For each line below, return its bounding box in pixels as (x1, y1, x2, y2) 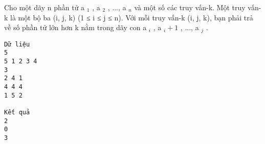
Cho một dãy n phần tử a (4, 2, 85, 12)
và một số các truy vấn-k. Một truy (134, 2, 246, 12)
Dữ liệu (4, 40, 30, 48)
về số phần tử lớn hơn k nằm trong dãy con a (4, 22, 147, 33)
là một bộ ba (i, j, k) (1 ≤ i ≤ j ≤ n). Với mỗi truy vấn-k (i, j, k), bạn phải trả (10, 12, 253, 22)
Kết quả (4, 108, 30, 116)
